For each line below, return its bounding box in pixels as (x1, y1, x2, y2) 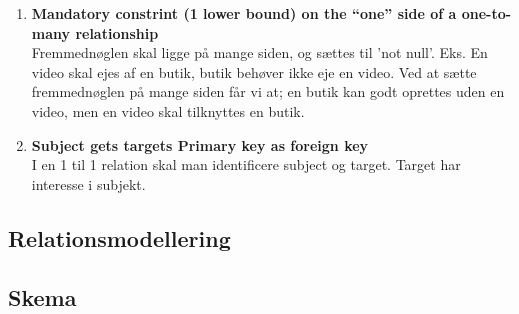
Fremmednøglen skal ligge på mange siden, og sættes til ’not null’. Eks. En (31, 42, 488, 63)
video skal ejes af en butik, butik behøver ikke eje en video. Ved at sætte (31, 61, 477, 82)
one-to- (461, 3, 512, 23)
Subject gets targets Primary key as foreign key (31, 134, 369, 155)
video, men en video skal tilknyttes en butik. (31, 100, 305, 121)
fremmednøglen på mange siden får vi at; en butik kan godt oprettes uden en (31, 81, 505, 102)
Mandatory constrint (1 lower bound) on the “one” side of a (31, 3, 457, 23)
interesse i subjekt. (31, 173, 146, 194)
